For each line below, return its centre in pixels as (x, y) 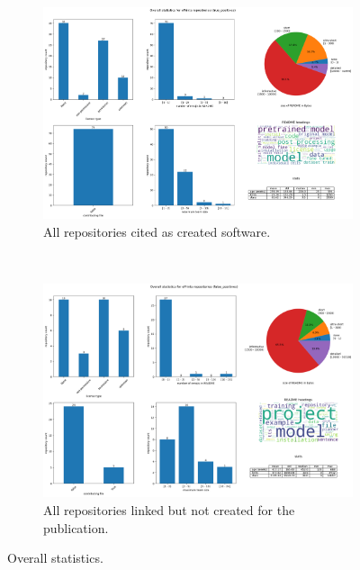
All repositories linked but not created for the (169, 509)
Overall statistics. (55, 558)
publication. (76, 527)
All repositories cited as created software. (157, 231)
